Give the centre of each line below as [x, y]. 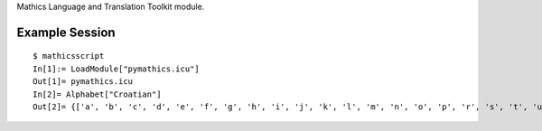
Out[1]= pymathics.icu [83, 82]
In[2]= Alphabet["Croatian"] [97, 94]
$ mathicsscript [69, 56]
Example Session [66, 32]
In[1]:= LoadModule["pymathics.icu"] [117, 69]
